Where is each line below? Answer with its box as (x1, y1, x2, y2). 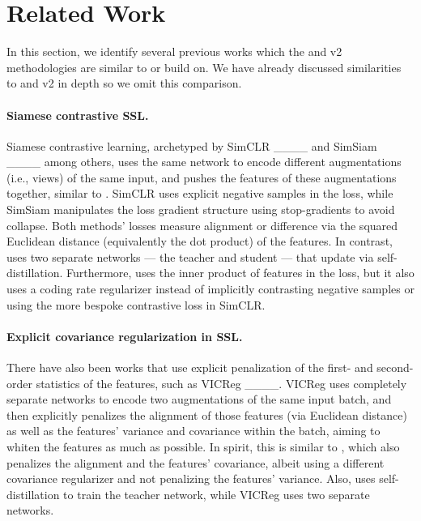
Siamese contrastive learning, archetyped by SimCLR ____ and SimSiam (6, 137, 377, 154)
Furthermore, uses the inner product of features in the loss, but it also (66, 264, 415, 281)
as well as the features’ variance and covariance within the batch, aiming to (6, 422, 381, 439)
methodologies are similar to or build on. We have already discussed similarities (6, 58, 402, 75)
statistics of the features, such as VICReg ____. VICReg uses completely (36, 374, 407, 391)
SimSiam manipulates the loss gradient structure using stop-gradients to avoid (6, 201, 395, 218)
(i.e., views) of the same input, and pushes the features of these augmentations (6, 169, 397, 186)
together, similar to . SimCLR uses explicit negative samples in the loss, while (6, 185, 393, 202)
